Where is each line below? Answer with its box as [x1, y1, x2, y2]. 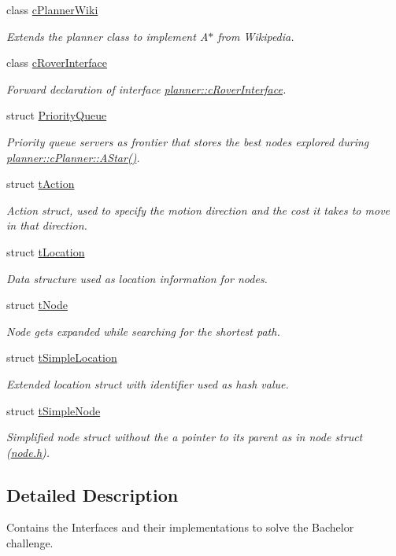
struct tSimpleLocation [6, 349, 117, 366]
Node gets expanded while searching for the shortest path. [6, 322, 280, 339]
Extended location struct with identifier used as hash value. [6, 375, 289, 392]
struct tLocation [6, 243, 85, 260]
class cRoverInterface [6, 54, 107, 71]
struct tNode [6, 296, 68, 313]
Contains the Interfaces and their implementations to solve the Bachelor [6, 519, 354, 536]
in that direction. [6, 217, 87, 234]
